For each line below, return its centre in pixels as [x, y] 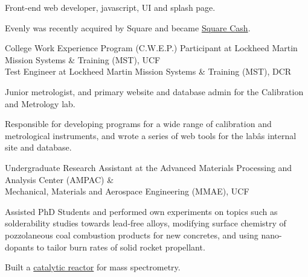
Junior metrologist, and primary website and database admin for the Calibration [154, 91]
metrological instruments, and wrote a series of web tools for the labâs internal [151, 135]
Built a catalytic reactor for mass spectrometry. [93, 267]
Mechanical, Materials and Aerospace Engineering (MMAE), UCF [127, 191]
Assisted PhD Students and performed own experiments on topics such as [141, 211]
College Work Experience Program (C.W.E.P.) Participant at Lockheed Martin [151, 48]
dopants [19, 247]
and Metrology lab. [40, 103]
